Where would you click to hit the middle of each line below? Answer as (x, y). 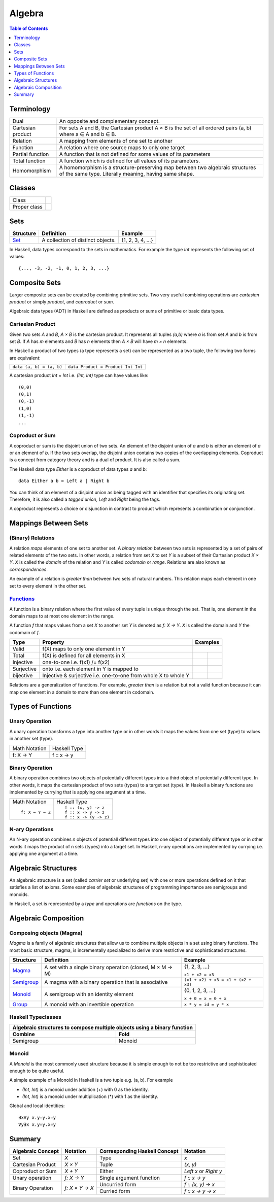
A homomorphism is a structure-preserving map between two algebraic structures (158, 167)
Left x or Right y (203, 1171)
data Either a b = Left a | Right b (64, 481)
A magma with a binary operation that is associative (106, 982)
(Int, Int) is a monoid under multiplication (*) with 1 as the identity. (90, 1096)
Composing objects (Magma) (46, 933)
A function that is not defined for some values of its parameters (135, 154)
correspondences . (29, 569)
